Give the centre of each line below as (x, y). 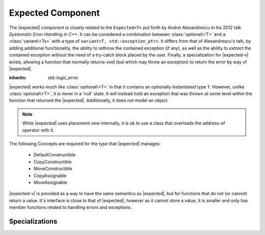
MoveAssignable (50, 182)
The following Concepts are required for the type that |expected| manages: (85, 144)
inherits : (18, 78)
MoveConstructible (53, 169)
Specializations (33, 221)
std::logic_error (63, 78)
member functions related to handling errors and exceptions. (70, 207)
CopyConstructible (53, 162)
